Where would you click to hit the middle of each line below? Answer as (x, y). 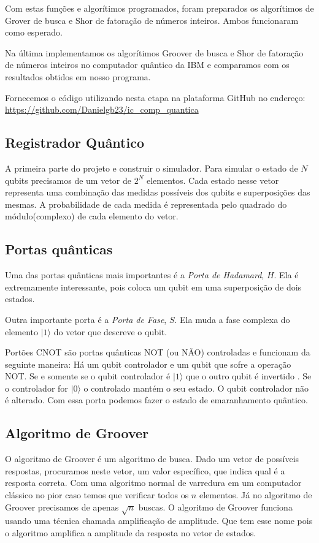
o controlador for (37, 388)
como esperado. (34, 32)
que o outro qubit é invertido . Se (248, 376)
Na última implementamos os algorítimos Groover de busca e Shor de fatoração (154, 52)
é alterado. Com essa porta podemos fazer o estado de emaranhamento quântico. (156, 400)
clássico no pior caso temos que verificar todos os (97, 495)
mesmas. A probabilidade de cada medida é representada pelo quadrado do (146, 204)
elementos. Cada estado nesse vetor (213, 180)
